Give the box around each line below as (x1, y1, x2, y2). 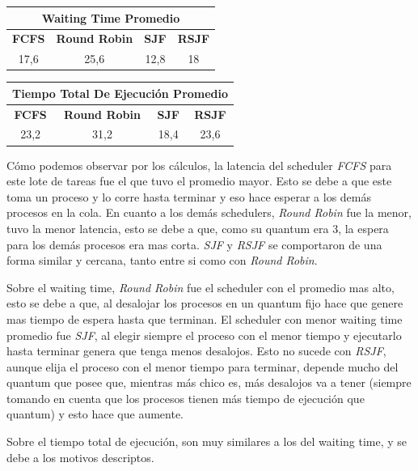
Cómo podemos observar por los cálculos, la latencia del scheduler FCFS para (6, 156, 392, 173)
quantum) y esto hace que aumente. (6, 405, 184, 422)
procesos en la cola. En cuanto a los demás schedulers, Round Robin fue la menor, (6, 204, 412, 221)
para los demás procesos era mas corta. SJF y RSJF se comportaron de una (6, 235, 382, 252)
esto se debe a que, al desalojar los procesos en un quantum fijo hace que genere (6, 295, 403, 312)
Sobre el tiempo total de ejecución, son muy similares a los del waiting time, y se (6, 433, 407, 450)
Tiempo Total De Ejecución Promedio (12, 84, 229, 101)
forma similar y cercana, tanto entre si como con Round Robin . (6, 252, 318, 269)
